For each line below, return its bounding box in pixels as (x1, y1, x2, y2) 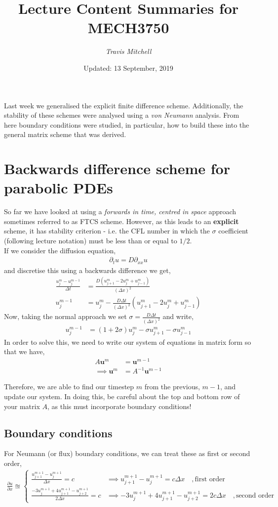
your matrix (4, 401, 40, 411)
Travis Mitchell (105, 46, 152, 56)
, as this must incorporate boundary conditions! (47, 401, 192, 411)
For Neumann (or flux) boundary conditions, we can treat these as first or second (4, 448, 250, 459)
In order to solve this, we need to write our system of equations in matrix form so (4, 336, 251, 347)
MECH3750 (87, 17, 169, 38)
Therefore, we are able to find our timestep (4, 381, 134, 392)
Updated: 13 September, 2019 (83, 62, 173, 73)
